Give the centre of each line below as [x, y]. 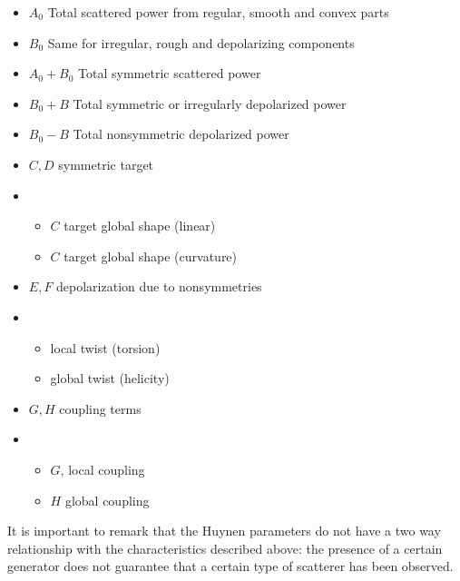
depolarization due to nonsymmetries [159, 286]
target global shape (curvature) [151, 256]
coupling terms [100, 408]
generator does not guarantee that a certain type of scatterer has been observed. [230, 566]
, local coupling [103, 469]
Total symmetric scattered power [170, 73]
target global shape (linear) [140, 226]
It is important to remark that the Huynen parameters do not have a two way [224, 531]
